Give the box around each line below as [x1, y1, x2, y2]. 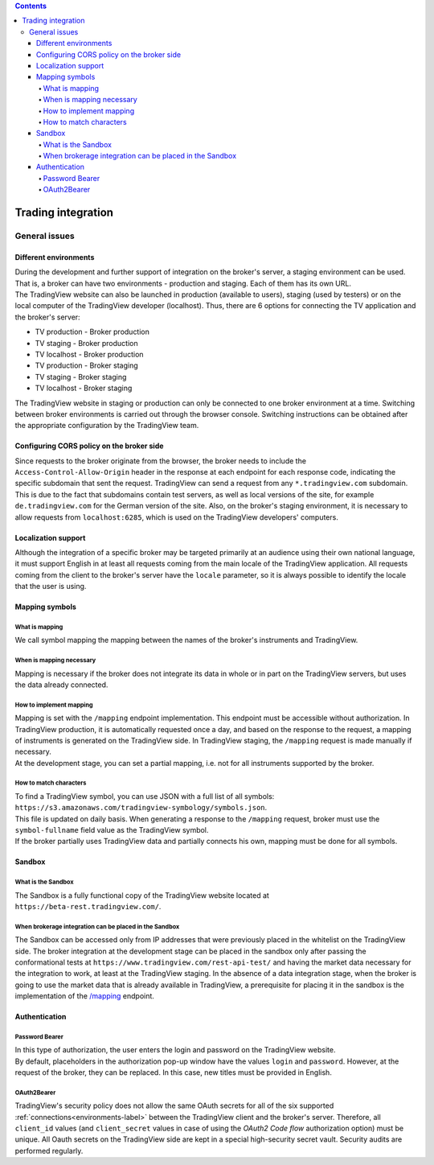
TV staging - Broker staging [35, 372, 127, 381]
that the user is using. [14, 582, 87, 591]
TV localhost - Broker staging [35, 383, 133, 393]
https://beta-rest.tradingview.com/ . [14, 901, 162, 911]
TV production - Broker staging [35, 360, 138, 370]
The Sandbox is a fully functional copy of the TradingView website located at [14, 890, 269, 900]
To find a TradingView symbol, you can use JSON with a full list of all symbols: [14, 791, 275, 801]
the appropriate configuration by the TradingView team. [14, 421, 199, 430]
